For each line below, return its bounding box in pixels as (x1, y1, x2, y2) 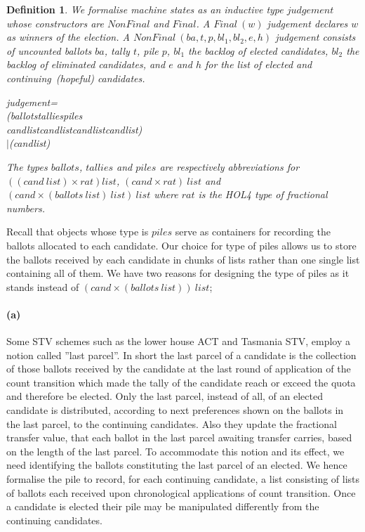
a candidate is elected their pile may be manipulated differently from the (6, 499, 319, 514)
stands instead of (6, 279, 79, 294)
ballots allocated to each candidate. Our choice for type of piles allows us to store (6, 238, 357, 252)
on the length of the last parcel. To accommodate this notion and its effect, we (6, 443, 345, 458)
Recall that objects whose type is (6, 224, 149, 239)
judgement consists (275, 30, 356, 44)
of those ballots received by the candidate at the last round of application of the (6, 361, 351, 376)
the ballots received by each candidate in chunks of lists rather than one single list (6, 252, 360, 266)
